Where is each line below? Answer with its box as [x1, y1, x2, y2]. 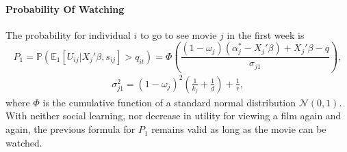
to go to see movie [140, 27, 217, 42]
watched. [5, 135, 42, 149]
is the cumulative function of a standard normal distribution [42, 95, 296, 109]
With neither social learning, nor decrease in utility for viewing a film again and [5, 108, 342, 123]
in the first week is [227, 27, 305, 42]
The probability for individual [5, 27, 131, 42]
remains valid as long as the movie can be [151, 122, 326, 136]
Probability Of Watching [5, 1, 125, 16]
